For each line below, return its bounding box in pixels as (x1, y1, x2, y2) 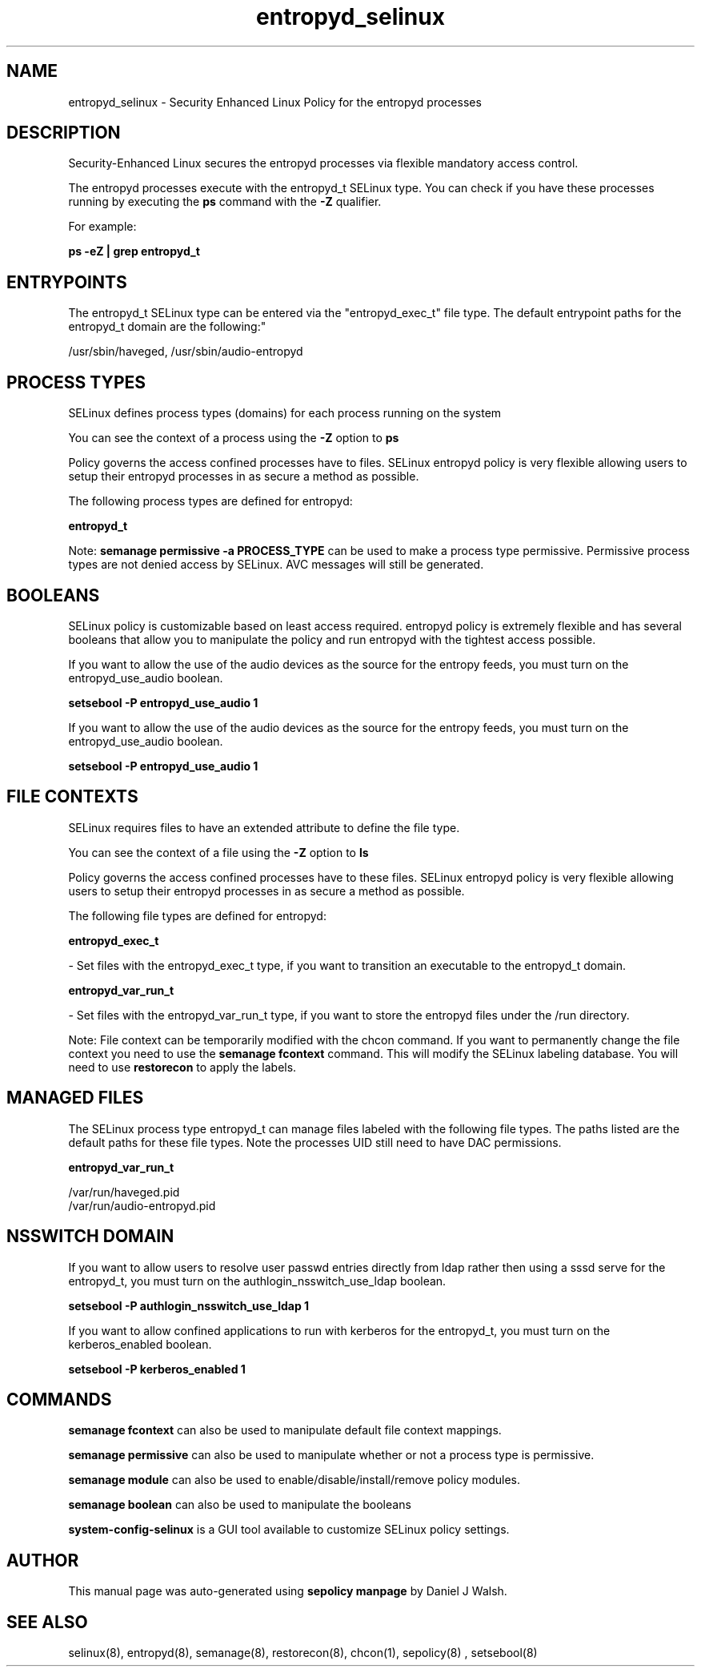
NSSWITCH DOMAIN (6, 1226, 174, 1247)
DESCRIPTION (6, 123, 121, 143)
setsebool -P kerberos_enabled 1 (68, 1361, 246, 1376)
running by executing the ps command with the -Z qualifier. (68, 195, 382, 209)
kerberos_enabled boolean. (68, 1337, 212, 1351)
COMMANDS (6, 1389, 112, 1410)
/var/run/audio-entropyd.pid (68, 1198, 216, 1213)
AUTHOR (6, 1550, 79, 1570)
